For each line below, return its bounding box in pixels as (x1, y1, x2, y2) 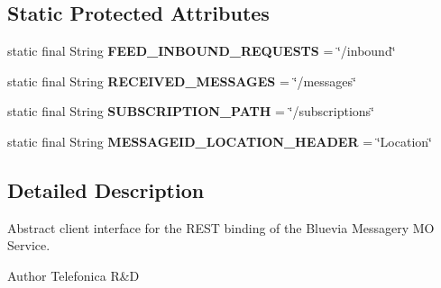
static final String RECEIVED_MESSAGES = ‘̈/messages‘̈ (7, 71, 356, 90)
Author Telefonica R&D (7, 265, 140, 284)
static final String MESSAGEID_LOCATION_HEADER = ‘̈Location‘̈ (7, 131, 432, 150)
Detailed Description (7, 175, 205, 203)
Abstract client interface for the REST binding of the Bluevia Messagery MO (7, 218, 435, 237)
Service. (7, 236, 51, 255)
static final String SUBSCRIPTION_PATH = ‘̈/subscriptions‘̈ (7, 102, 374, 121)
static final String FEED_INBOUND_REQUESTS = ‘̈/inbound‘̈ (7, 41, 396, 60)
